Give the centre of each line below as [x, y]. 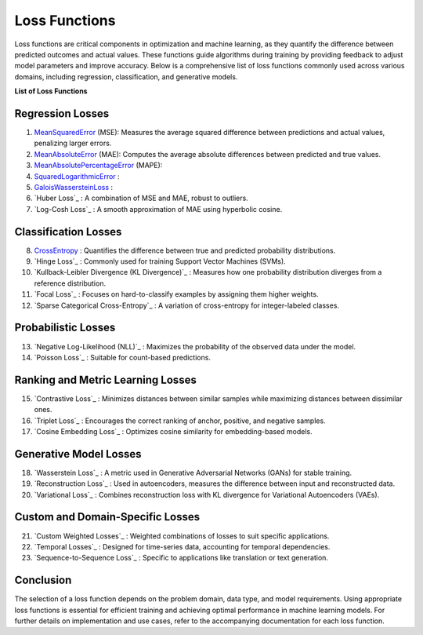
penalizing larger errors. [73, 143]
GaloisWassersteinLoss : [74, 187]
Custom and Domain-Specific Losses [107, 517]
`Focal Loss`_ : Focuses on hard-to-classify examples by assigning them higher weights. [176, 294]
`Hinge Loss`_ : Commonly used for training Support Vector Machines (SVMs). [160, 261]
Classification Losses [68, 232]
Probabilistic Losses [65, 328]
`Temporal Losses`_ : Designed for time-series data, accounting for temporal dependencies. [182, 546]
